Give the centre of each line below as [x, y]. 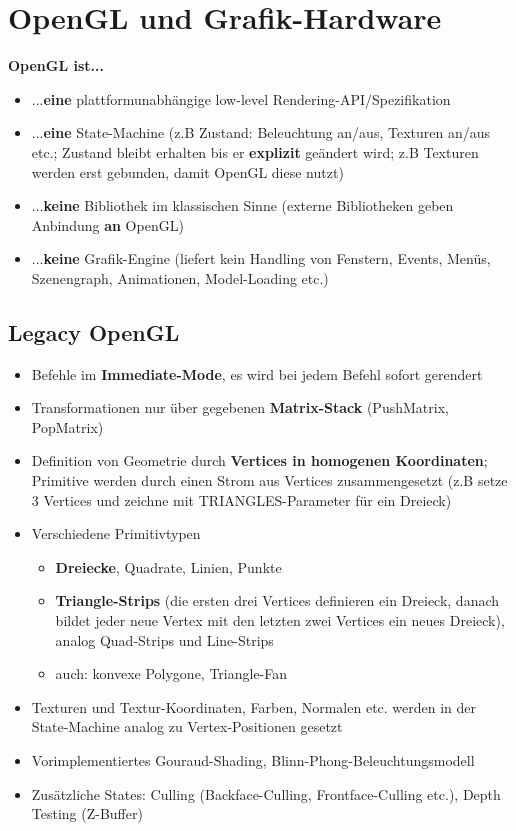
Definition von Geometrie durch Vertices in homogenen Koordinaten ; [259, 460]
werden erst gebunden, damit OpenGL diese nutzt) [187, 171]
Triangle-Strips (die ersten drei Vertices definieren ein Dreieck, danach [277, 600]
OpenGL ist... [56, 65]
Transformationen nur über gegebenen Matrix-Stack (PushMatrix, [240, 407]
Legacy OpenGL [94, 331]
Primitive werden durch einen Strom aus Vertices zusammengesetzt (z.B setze [269, 480]
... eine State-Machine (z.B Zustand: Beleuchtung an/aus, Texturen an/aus [260, 132]
